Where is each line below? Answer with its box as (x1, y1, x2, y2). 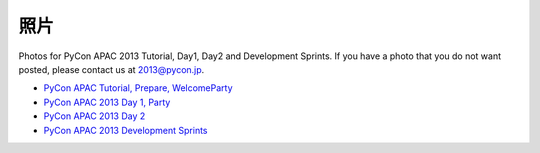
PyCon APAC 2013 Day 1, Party (43, 96, 171, 108)
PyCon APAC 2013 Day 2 (43, 110, 146, 122)
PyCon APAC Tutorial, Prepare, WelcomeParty (43, 82, 234, 94)
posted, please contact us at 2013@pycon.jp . (18, 63, 205, 75)
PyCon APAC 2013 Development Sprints (43, 124, 208, 136)
